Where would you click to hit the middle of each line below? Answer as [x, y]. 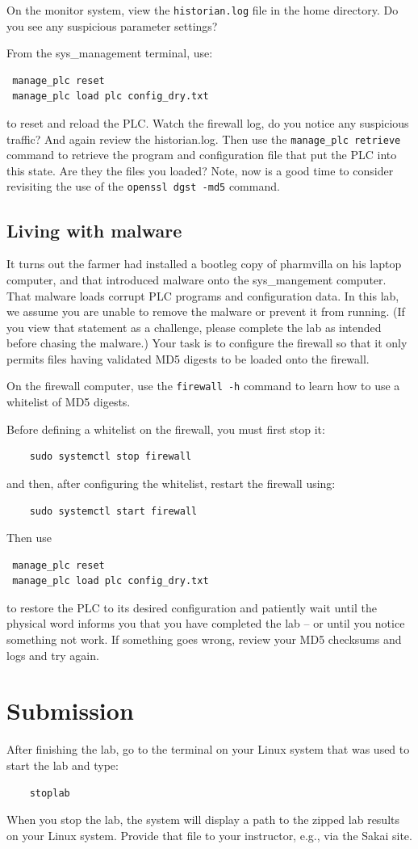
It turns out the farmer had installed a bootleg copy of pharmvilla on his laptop [204, 264]
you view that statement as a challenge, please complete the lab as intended [194, 327]
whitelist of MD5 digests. [69, 402]
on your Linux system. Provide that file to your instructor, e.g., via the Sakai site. [209, 835]
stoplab [50, 793]
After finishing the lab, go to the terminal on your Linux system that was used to [208, 749]
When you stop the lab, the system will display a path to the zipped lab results [203, 820]
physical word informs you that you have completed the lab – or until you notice [206, 623]
